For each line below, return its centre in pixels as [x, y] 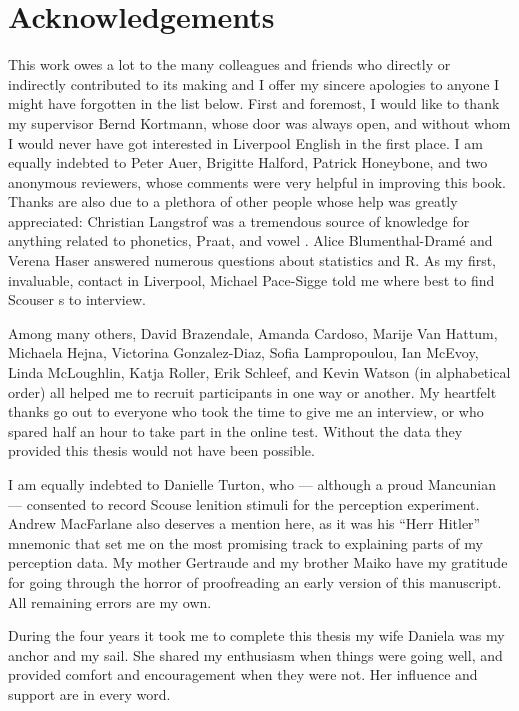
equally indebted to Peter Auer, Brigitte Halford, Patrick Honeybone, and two [248, 162]
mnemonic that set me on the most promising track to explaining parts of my [245, 542]
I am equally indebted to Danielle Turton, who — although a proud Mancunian [252, 484]
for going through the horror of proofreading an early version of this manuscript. [255, 581]
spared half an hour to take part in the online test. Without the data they [235, 430]
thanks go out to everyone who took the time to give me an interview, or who [246, 411]
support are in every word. [89, 693]
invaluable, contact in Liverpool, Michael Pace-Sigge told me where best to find [251, 279]
